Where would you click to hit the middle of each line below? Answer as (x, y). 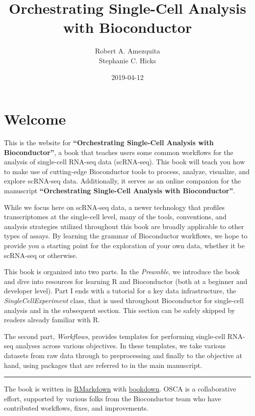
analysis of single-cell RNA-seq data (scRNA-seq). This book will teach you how (125, 162)
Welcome (35, 119)
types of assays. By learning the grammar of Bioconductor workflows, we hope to (126, 236)
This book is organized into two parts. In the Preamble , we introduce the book (122, 272)
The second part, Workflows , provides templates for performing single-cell (115, 336)
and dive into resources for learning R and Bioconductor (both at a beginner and (126, 281)
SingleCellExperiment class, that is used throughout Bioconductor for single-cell (124, 300)
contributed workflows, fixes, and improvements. (76, 408)
